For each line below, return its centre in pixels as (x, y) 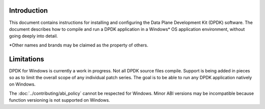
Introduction (28, 11)
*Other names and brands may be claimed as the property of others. (79, 45)
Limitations (26, 59)
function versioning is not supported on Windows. (60, 100)
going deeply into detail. (34, 36)
